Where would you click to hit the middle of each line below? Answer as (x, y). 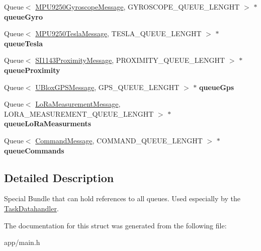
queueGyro (23, 16)
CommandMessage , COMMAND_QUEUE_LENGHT (119, 140)
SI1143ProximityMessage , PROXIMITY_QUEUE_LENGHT (130, 60)
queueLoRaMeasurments (48, 123)
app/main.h (22, 242)
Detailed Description (59, 177)
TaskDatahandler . (31, 208)
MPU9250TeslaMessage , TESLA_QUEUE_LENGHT (118, 33)
